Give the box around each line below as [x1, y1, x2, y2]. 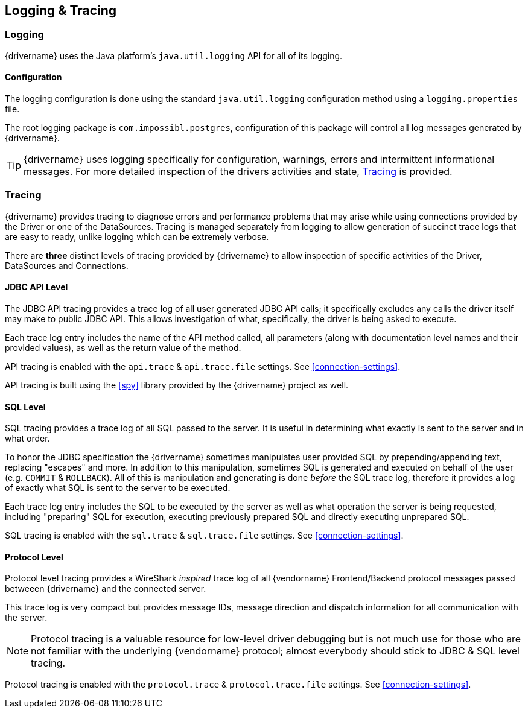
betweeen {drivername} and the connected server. [5, 583, 206, 594]
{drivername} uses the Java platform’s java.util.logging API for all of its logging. [5, 50, 343, 61]
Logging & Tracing [5, 3, 117, 18]
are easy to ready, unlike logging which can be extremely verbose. [5, 231, 269, 242]
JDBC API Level [5, 282, 68, 293]
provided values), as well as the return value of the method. [5, 342, 241, 353]
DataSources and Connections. [5, 260, 129, 271]
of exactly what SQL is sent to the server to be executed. [5, 483, 231, 493]
